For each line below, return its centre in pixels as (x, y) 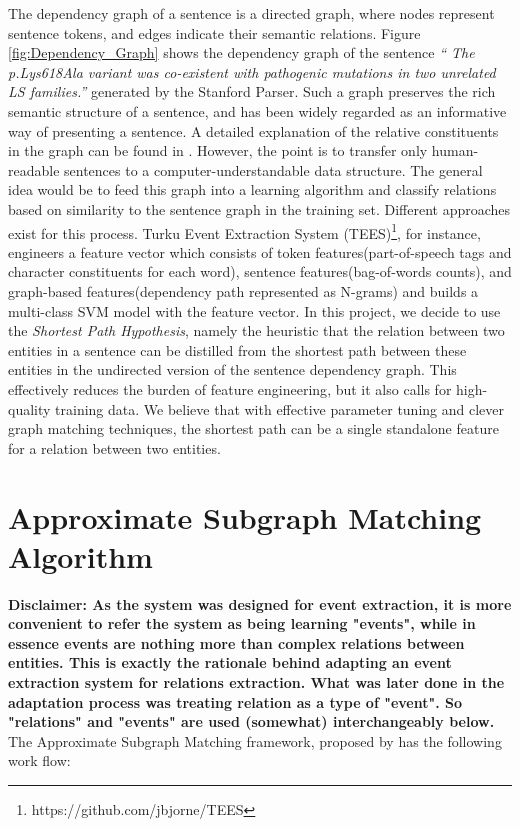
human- (455, 150)
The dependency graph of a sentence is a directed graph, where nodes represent (251, 13)
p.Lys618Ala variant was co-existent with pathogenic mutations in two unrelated (252, 71)
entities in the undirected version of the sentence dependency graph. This (232, 369)
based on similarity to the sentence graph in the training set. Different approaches (259, 208)
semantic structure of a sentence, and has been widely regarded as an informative (257, 110)
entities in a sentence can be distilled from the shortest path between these (237, 349)
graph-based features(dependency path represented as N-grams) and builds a (243, 290)
